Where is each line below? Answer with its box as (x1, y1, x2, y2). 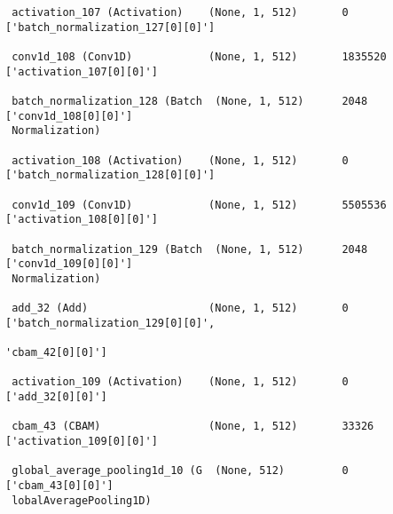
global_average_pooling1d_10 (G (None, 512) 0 (12, 464, 349, 478)
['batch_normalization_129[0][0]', (5, 316, 216, 329)
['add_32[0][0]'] (5, 391, 107, 404)
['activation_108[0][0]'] (5, 213, 158, 226)
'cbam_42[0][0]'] (5, 346, 107, 360)
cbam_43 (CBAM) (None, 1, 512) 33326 (12, 420, 374, 433)
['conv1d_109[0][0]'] (5, 257, 133, 271)
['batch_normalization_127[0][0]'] (5, 20, 216, 34)
